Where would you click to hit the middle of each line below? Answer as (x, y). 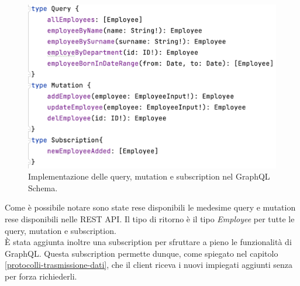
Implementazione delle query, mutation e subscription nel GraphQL (149, 176)
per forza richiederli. (41, 276)
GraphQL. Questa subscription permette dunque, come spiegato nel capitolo (142, 253)
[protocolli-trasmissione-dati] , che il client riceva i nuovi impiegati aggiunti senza (149, 265)
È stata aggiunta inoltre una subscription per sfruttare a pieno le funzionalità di (148, 242)
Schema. (43, 187)
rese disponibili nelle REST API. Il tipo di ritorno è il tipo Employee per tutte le (150, 218)
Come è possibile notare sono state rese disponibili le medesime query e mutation (150, 207)
